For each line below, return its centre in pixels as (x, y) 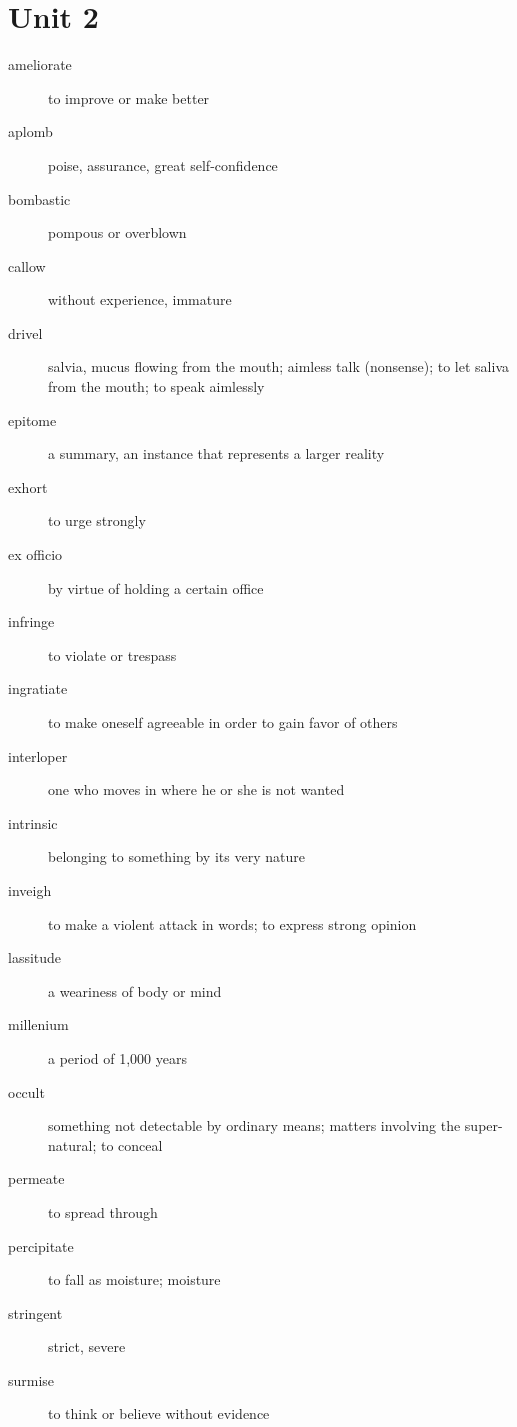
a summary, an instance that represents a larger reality (216, 453)
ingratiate (38, 688)
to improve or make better (129, 97)
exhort (28, 486)
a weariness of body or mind (135, 990)
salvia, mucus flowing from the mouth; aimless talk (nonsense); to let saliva (278, 366)
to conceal (131, 1144)
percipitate (41, 1245)
